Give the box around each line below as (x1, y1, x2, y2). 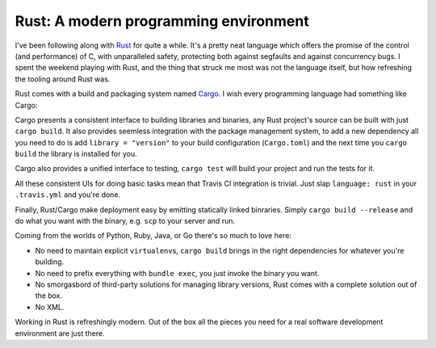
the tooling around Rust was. (15, 73, 111, 84)
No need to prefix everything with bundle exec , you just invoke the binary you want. (35, 268, 320, 278)
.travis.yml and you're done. (15, 190, 121, 199)
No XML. (35, 302, 65, 312)
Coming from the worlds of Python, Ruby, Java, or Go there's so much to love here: (15, 231, 292, 241)
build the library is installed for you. (15, 149, 137, 159)
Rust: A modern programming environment (15, 12, 310, 30)
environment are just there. (15, 328, 105, 338)
